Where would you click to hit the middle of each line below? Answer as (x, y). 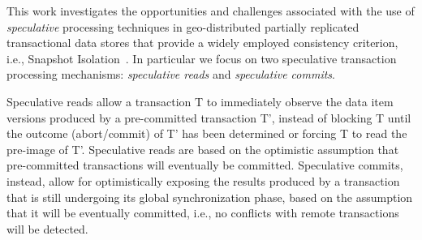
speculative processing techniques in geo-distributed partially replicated (183, 26)
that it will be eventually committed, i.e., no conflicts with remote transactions (203, 213)
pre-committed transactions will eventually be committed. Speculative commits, (205, 165)
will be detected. (47, 228)
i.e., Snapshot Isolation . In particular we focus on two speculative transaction (202, 58)
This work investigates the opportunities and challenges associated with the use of (211, 11)
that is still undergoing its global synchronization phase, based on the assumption (210, 197)
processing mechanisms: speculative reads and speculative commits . (171, 74)
